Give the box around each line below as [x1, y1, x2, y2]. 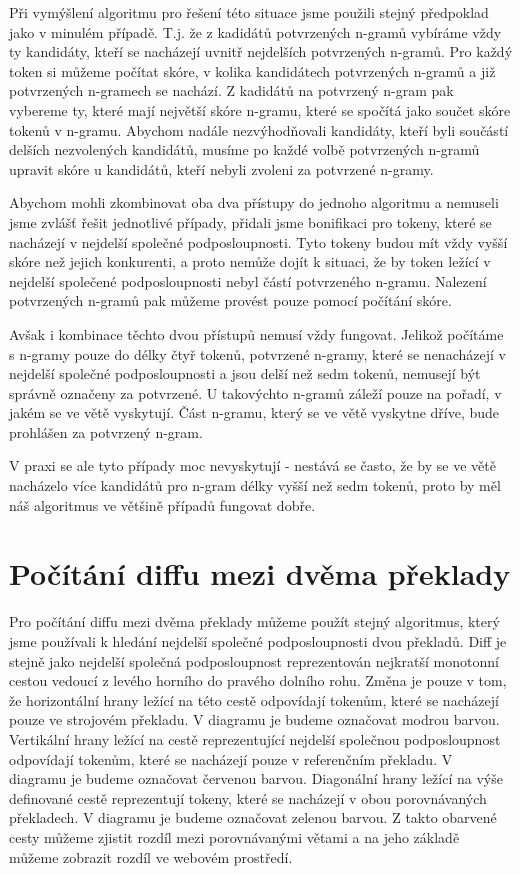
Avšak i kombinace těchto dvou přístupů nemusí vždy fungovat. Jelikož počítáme [9, 323, 504, 344]
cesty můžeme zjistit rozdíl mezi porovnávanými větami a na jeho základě [9, 826, 460, 847]
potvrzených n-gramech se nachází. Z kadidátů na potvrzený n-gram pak [9, 80, 454, 101]
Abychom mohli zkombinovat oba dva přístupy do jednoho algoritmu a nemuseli [9, 192, 499, 213]
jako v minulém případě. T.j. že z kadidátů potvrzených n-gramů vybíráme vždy [9, 21, 502, 42]
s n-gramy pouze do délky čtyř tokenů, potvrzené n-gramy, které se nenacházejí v [9, 343, 506, 364]
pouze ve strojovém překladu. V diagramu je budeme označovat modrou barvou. [9, 709, 500, 730]
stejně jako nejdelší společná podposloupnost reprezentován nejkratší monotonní [9, 650, 499, 671]
